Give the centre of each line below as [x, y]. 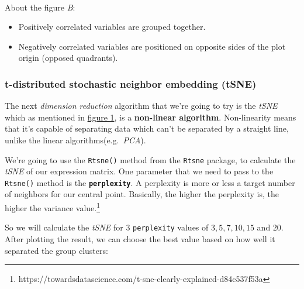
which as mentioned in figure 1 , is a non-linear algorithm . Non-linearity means [151, 117]
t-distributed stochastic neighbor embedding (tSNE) [131, 83]
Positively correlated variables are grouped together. [112, 27]
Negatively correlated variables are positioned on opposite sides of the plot [152, 46]
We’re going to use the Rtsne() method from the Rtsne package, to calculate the [150, 159]
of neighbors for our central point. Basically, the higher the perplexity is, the [142, 194]
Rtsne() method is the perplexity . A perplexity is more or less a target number [150, 182]
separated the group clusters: [56, 250]
